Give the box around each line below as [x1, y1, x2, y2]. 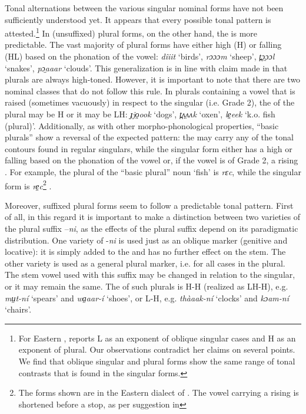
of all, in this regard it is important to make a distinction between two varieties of [5, 211, 301, 223]
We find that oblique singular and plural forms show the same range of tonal [18, 354, 295, 367]
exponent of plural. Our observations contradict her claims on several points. [18, 343, 295, 356]
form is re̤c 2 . [5, 178, 52, 192]
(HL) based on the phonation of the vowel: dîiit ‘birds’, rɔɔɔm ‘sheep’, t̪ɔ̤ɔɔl [5, 50, 275, 63]
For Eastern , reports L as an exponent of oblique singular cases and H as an [18, 331, 296, 344]
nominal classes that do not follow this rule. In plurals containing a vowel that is [5, 84, 295, 97]
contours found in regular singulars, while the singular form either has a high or [5, 142, 292, 155]
